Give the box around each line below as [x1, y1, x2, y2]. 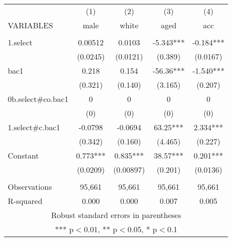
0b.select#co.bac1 [8, 93, 69, 104]
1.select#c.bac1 [8, 121, 60, 133]
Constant [8, 150, 39, 161]
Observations [8, 181, 52, 192]
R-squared [8, 195, 43, 206]
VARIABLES [8, 20, 53, 31]
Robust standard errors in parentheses [51, 209, 181, 221]
